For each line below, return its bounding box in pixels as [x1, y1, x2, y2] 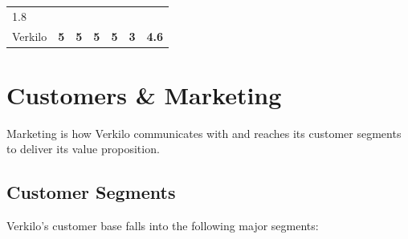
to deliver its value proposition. [6, 140, 160, 157]
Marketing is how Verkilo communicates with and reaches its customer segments [6, 124, 402, 141]
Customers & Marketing [6, 78, 282, 111]
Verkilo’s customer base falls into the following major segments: [6, 217, 319, 234]
